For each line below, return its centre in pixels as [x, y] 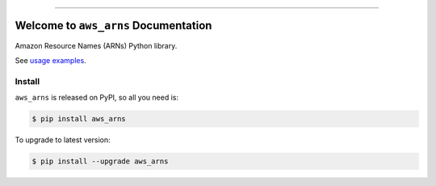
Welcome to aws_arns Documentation [113, 25]
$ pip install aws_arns [79, 119]
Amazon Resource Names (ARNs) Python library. [96, 45]
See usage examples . [50, 60]
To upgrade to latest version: [63, 140]
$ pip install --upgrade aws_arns [100, 161]
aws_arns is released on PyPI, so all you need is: [97, 98]
